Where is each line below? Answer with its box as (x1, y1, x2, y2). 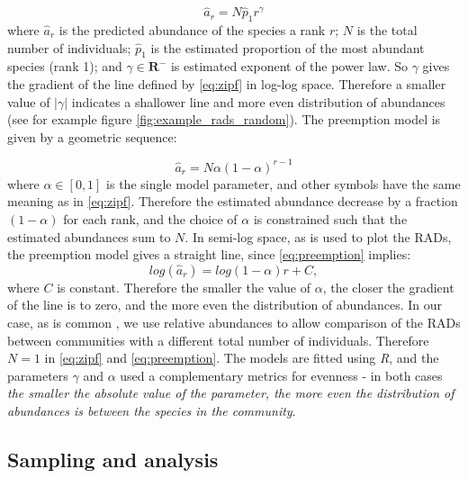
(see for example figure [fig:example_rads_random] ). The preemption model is (7, 110, 441, 129)
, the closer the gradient (322, 277, 454, 296)
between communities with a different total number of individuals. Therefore (7, 330, 429, 349)
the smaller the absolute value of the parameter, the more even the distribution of (7, 383, 454, 402)
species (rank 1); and (7, 57, 122, 76)
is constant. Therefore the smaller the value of (57, 277, 311, 296)
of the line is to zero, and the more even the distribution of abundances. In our (7, 295, 443, 314)
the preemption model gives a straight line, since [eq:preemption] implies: (7, 245, 411, 264)
